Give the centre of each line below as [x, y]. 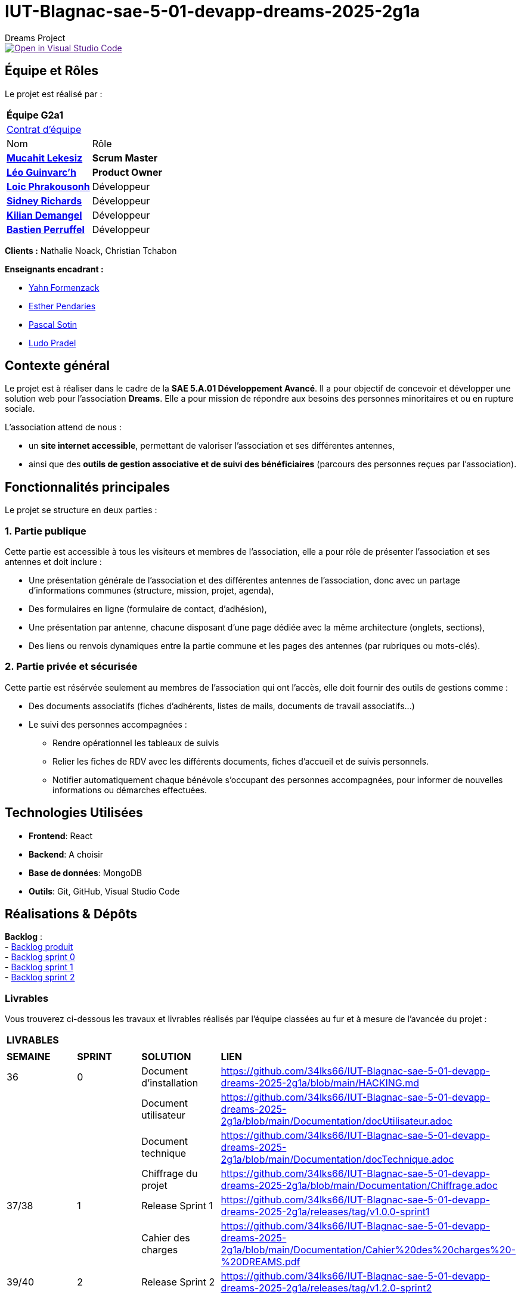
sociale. [20, 409]
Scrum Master [125, 158]
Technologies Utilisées [74, 813]
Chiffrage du [170, 1174]
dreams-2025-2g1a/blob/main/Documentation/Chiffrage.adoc [359, 1186]
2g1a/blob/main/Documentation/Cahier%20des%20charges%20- [368, 1250]
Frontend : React [61, 836]
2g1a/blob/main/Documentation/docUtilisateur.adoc [337, 1121]
